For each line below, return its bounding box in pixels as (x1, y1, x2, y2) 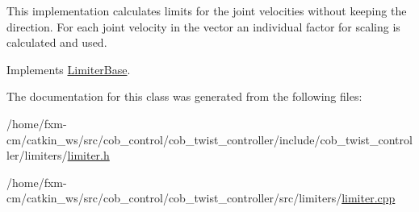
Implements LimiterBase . (6, 60, 131, 77)
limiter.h (67, 147, 110, 164)
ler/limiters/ (6, 147, 68, 164)
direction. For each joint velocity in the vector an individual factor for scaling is (6, 18, 400, 35)
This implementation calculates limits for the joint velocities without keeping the (6, 2, 407, 19)
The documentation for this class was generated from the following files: (6, 88, 362, 105)
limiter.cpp (341, 189, 396, 206)
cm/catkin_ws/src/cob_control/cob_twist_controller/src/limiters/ (6, 189, 342, 206)
